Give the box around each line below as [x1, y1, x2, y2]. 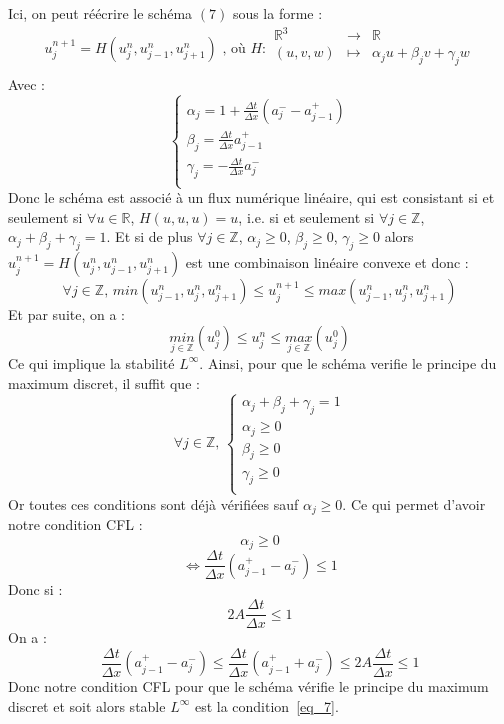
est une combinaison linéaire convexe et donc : [185, 252, 469, 273]
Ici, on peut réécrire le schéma [8, 3, 193, 23]
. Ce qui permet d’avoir [342, 493, 486, 514]
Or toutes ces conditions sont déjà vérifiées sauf [8, 493, 299, 514]
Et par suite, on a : [8, 304, 125, 325]
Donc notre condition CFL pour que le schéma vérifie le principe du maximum [8, 676, 489, 697]
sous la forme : [232, 3, 323, 23]
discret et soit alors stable [8, 695, 166, 716]
